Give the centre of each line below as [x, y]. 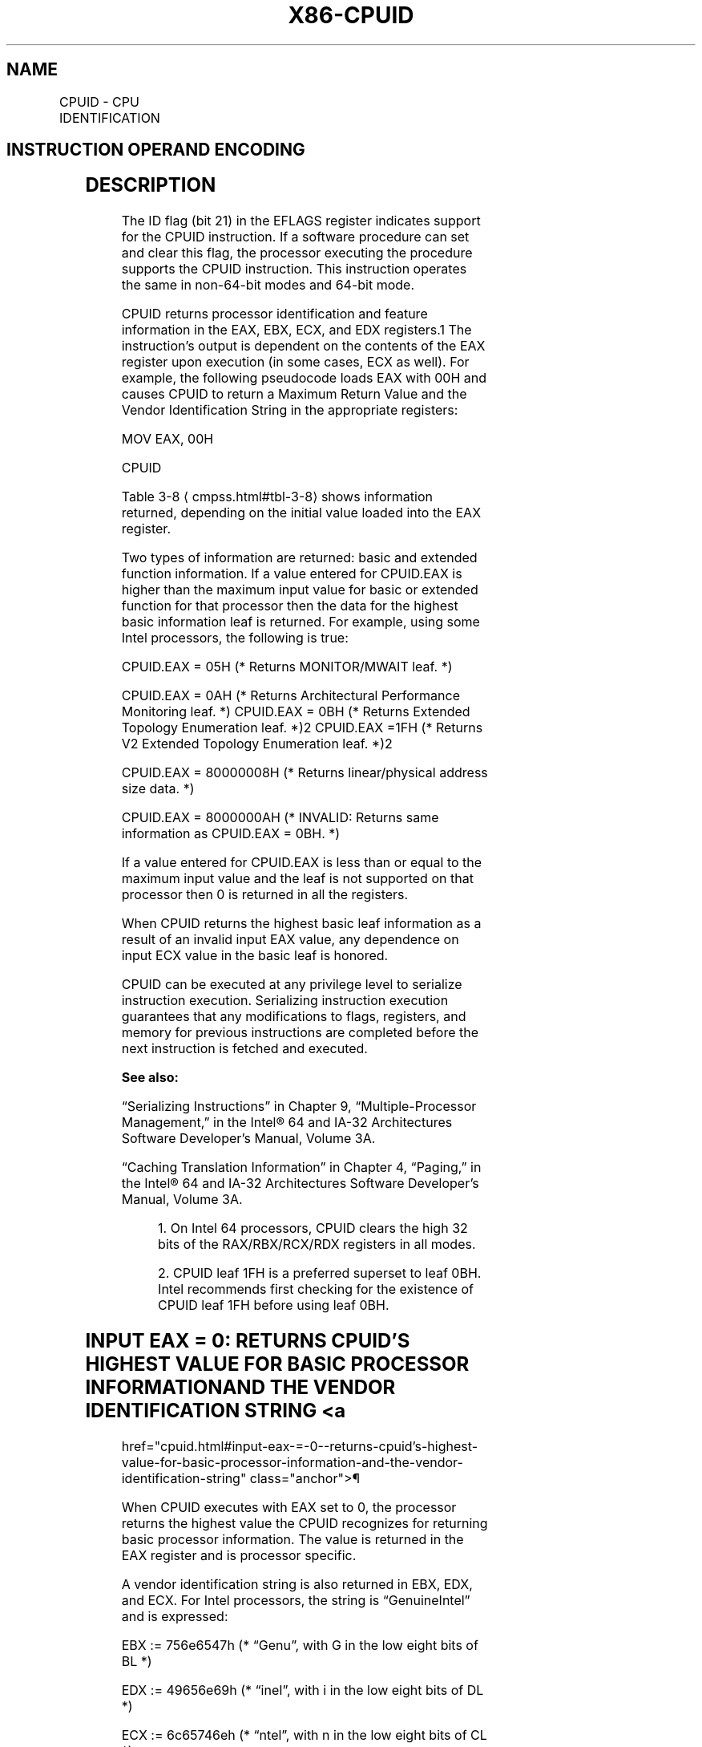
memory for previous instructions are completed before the [300, 1033]
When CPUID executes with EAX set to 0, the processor [289, 1508]
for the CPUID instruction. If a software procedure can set [295, 237]
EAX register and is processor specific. [239, 1556]
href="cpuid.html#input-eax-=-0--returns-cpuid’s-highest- [300, 1447]
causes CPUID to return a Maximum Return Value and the [294, 394]
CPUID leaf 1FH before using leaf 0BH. [274, 1305]
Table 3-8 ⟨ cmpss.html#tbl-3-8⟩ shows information [277, 497]
